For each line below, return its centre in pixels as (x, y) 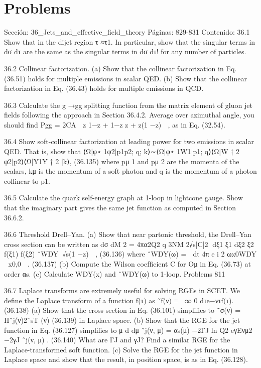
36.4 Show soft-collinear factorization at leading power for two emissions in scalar (129, 141)
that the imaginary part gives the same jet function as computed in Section (120, 208)
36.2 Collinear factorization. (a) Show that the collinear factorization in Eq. (120, 68)
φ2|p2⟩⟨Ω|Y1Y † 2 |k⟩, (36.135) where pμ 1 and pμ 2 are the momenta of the (122, 161)
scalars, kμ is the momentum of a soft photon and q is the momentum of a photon (130, 171)
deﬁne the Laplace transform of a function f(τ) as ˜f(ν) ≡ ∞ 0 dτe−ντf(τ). (119, 300)
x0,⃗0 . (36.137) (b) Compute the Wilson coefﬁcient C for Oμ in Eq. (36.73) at (130, 264)
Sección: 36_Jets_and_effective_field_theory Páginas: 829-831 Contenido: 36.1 (127, 32)
